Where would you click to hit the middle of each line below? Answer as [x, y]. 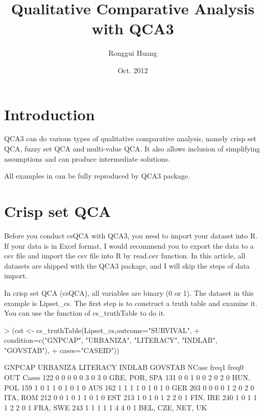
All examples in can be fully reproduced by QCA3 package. [97, 176]
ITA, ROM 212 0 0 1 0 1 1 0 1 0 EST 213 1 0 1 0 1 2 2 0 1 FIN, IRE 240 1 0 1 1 [131, 397]
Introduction [50, 114]
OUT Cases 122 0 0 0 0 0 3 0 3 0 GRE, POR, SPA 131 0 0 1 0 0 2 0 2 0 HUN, [127, 377]
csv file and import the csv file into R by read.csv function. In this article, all [125, 256]
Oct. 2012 [133, 70]
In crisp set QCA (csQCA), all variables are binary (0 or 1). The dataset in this [129, 292]
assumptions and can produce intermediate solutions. [87, 158]
